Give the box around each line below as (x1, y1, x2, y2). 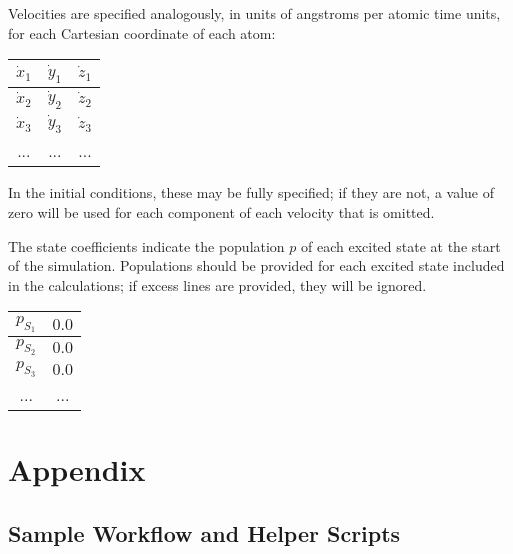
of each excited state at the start (301, 235, 501, 256)
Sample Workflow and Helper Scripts (8, 517, 401, 548)
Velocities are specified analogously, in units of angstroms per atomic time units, (8, 3, 501, 23)
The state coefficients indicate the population (8, 235, 285, 256)
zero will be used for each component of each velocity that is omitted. (8, 201, 435, 222)
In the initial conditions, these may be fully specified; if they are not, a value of (8, 182, 495, 203)
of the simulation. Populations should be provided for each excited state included (8, 255, 505, 276)
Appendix (8, 449, 146, 490)
